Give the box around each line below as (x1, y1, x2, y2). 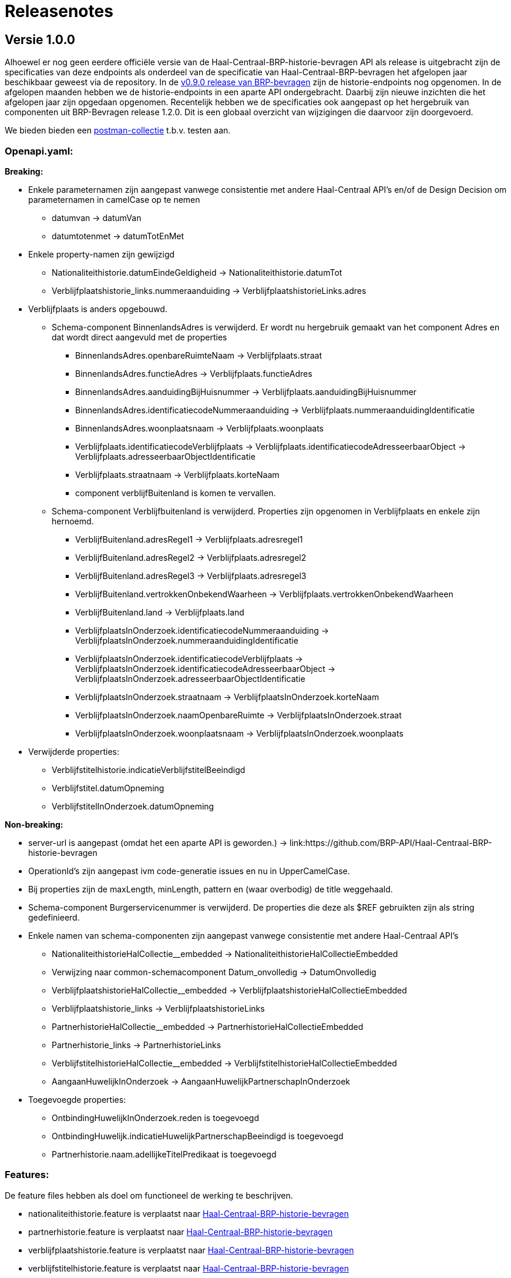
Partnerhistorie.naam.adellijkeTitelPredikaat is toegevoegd (52, 1149, 277, 1159)
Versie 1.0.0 (5, 32, 75, 47)
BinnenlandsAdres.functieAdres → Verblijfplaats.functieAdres (75, 368, 312, 379)
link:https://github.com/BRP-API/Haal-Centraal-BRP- (290, 837, 492, 848)
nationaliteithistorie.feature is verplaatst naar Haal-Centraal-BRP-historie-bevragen (28, 1208, 349, 1219)
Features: (5, 1169, 49, 1181)
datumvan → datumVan (52, 212, 142, 223)
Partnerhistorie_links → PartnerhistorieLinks (52, 1039, 221, 1050)
